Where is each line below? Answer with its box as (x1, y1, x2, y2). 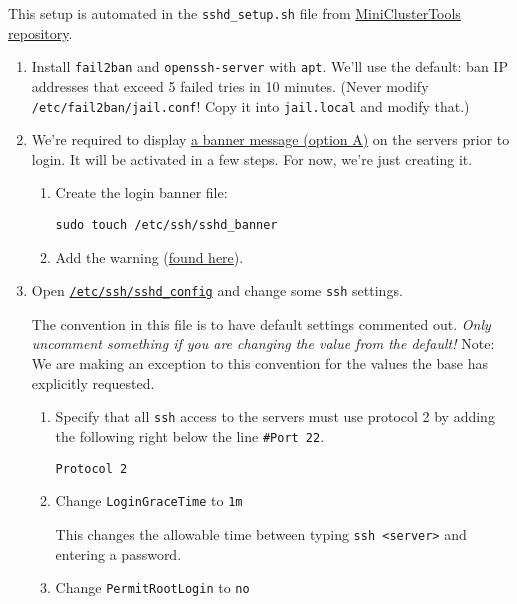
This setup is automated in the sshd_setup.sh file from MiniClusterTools (8, 3, 461, 23)
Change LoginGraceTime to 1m (55, 490, 243, 511)
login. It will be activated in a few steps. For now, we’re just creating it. (31, 148, 473, 169)
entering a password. (55, 543, 182, 564)
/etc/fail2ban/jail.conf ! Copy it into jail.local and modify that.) (31, 95, 470, 116)
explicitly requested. (31, 372, 155, 393)
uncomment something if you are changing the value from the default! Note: (31, 333, 495, 354)
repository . (8, 22, 73, 43)
